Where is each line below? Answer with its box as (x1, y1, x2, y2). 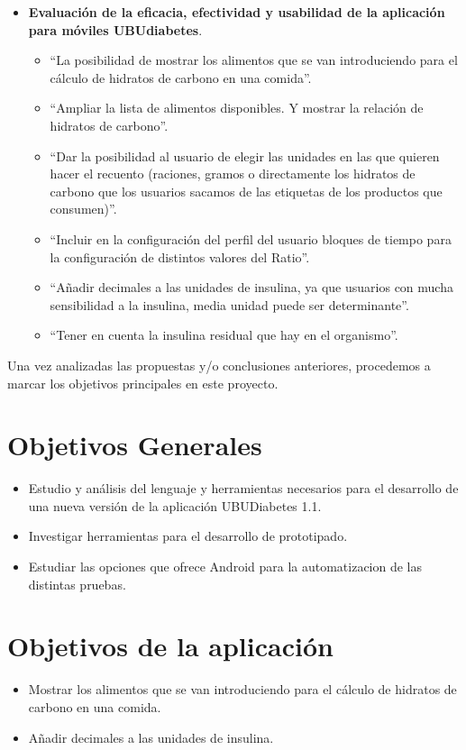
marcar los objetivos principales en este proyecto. (7, 373, 279, 392)
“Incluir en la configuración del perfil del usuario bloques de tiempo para (50, 229, 452, 248)
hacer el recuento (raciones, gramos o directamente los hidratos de (50, 164, 416, 183)
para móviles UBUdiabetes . (28, 20, 203, 39)
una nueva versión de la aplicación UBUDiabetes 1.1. (28, 496, 322, 515)
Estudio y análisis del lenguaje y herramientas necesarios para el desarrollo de (28, 479, 459, 498)
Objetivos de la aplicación (7, 627, 334, 664)
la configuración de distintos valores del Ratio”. (50, 247, 310, 266)
